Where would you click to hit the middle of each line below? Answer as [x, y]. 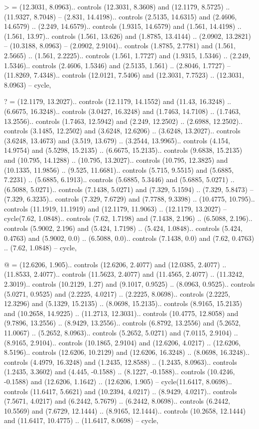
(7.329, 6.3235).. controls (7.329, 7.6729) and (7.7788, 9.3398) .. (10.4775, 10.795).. [129, 199]
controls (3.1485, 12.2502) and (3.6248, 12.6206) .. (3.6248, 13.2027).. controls [122, 131]
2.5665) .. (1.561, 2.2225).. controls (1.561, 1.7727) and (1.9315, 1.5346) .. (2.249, [127, 55]
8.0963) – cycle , [28, 84]
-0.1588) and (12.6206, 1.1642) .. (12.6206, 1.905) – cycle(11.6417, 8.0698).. [118, 381]
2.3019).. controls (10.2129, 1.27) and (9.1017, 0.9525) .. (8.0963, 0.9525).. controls [129, 284]
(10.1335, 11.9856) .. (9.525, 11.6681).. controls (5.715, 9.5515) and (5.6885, [119, 169]
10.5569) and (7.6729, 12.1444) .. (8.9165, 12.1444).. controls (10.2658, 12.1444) [125, 410]
